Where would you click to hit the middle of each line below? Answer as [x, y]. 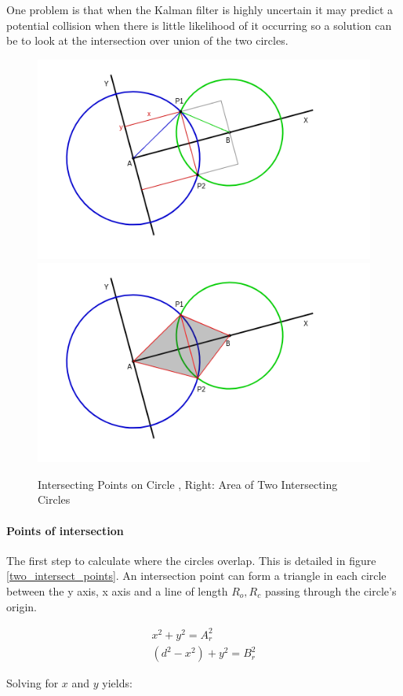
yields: [117, 683]
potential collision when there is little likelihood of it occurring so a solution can [199, 25]
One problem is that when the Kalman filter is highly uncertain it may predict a [200, 9]
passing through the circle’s [330, 590]
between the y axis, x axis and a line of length [117, 590]
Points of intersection [65, 530]
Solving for [33, 683]
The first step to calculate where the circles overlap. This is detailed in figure [191, 560]
